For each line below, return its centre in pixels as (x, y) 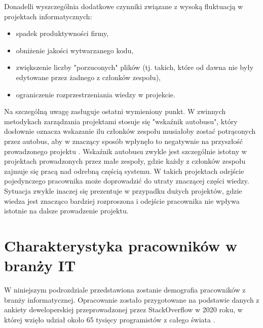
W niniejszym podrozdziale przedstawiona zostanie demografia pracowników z (125, 289)
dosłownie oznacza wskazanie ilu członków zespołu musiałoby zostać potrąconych (130, 131)
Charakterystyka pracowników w (121, 245)
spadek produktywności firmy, (62, 33)
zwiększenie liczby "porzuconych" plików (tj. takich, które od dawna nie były (135, 67)
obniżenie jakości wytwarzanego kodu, (75, 50)
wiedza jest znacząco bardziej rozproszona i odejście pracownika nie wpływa (122, 201)
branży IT (40, 265)
